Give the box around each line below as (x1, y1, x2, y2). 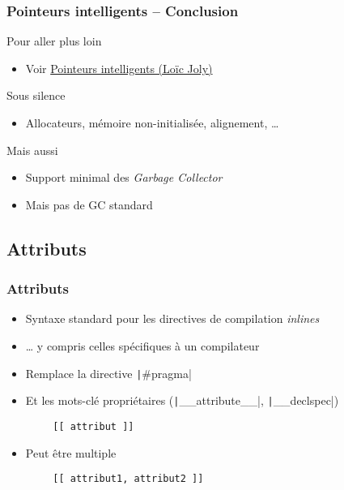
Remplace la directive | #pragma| (25, 364, 192, 381)
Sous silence (6, 87, 66, 104)
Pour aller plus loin (6, 32, 102, 49)
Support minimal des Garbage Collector (25, 169, 223, 186)
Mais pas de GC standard (25, 196, 153, 213)
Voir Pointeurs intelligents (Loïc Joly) (25, 59, 213, 76)
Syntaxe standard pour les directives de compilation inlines (25, 310, 320, 327)
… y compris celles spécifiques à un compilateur (25, 337, 260, 354)
